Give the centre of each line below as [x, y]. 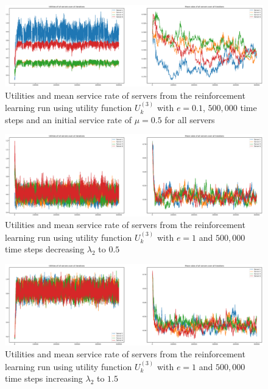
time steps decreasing [45, 249]
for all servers [190, 119]
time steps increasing [44, 378]
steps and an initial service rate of [68, 119]
